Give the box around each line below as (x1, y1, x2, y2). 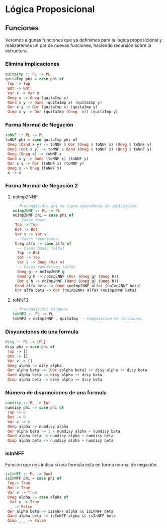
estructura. (5, 48, 28, 54)
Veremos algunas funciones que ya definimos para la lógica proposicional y (5, 37, 162, 43)
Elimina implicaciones (5, 60, 60, 67)
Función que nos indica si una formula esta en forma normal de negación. (5, 461, 158, 467)
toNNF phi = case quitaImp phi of (5, 137, 78, 142)
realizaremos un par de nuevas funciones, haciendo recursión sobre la (5, 42, 152, 48)
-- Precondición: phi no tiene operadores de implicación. (12, 203, 139, 208)
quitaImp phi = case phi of (5, 77, 64, 82)
